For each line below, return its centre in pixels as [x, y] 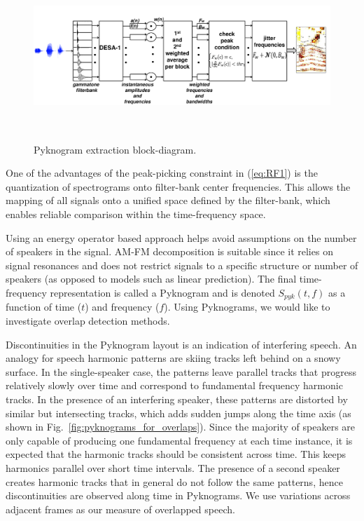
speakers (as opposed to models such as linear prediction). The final [151, 279]
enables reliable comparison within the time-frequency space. [136, 214]
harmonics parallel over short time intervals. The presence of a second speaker [173, 467]
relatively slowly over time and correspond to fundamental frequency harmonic [174, 385]
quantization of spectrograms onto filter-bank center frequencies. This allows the [178, 186]
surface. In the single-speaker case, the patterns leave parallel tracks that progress [181, 371]
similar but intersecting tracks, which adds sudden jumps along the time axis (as [178, 413]
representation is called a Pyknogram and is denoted [162, 292]
